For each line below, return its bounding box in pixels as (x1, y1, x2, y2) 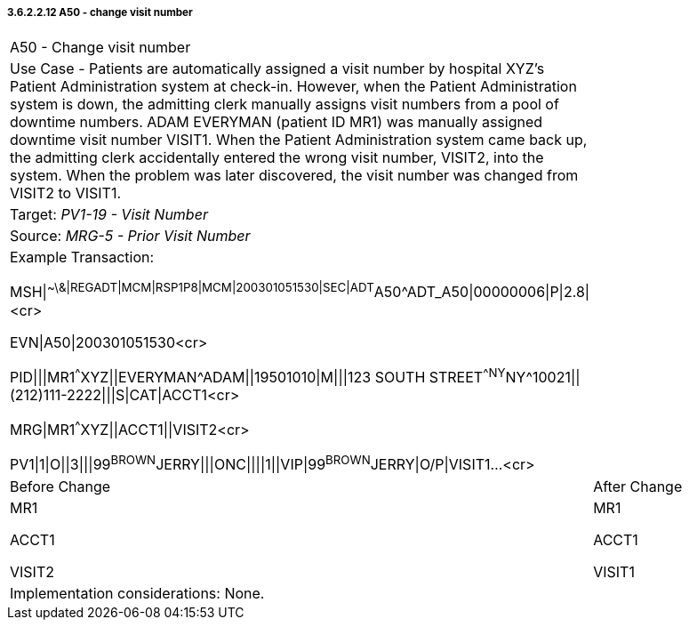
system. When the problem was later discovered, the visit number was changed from (10, 166, 579, 185)
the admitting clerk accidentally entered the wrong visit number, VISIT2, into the (10, 149, 544, 167)
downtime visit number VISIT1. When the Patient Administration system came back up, (10, 131, 588, 149)
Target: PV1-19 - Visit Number (10, 205, 208, 224)
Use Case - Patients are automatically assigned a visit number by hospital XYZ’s (10, 60, 545, 78)
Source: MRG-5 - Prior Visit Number (10, 227, 251, 245)
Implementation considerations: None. (10, 583, 265, 602)
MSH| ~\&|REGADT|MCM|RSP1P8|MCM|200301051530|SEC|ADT (10, 280, 374, 301)
